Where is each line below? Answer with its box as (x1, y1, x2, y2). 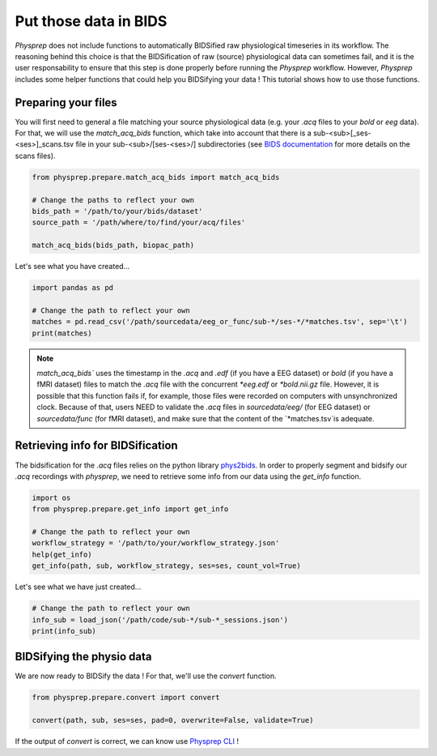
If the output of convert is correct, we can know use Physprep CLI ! (15, 737, 239, 746)
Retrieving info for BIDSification (15, 438, 178, 453)
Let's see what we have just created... (15, 582, 142, 592)
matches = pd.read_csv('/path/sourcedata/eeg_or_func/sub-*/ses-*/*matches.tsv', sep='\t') (32, 317, 408, 327)
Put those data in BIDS (15, 12, 168, 30)
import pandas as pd (32, 284, 113, 293)
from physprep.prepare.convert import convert (32, 693, 220, 703)
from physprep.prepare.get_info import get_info (32, 505, 229, 514)
